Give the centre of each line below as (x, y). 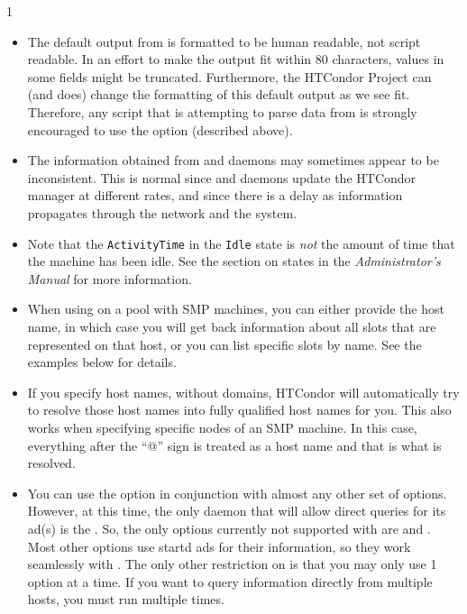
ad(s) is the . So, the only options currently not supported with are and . (229, 528)
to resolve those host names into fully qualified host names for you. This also (239, 410)
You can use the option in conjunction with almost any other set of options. (237, 493)
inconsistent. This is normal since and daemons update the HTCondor (222, 177)
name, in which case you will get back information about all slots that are (232, 326)
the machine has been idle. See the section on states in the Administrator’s (234, 261)
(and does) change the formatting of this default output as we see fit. (219, 94)
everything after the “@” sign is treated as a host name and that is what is (234, 445)
